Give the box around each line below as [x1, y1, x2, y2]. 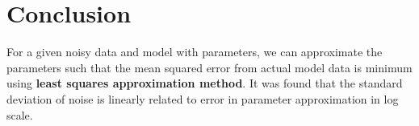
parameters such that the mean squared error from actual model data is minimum [6, 59, 413, 75]
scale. [6, 106, 33, 123]
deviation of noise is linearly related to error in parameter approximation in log [6, 90, 399, 107]
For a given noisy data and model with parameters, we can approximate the [6, 43, 383, 60]
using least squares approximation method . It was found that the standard [6, 75, 403, 91]
